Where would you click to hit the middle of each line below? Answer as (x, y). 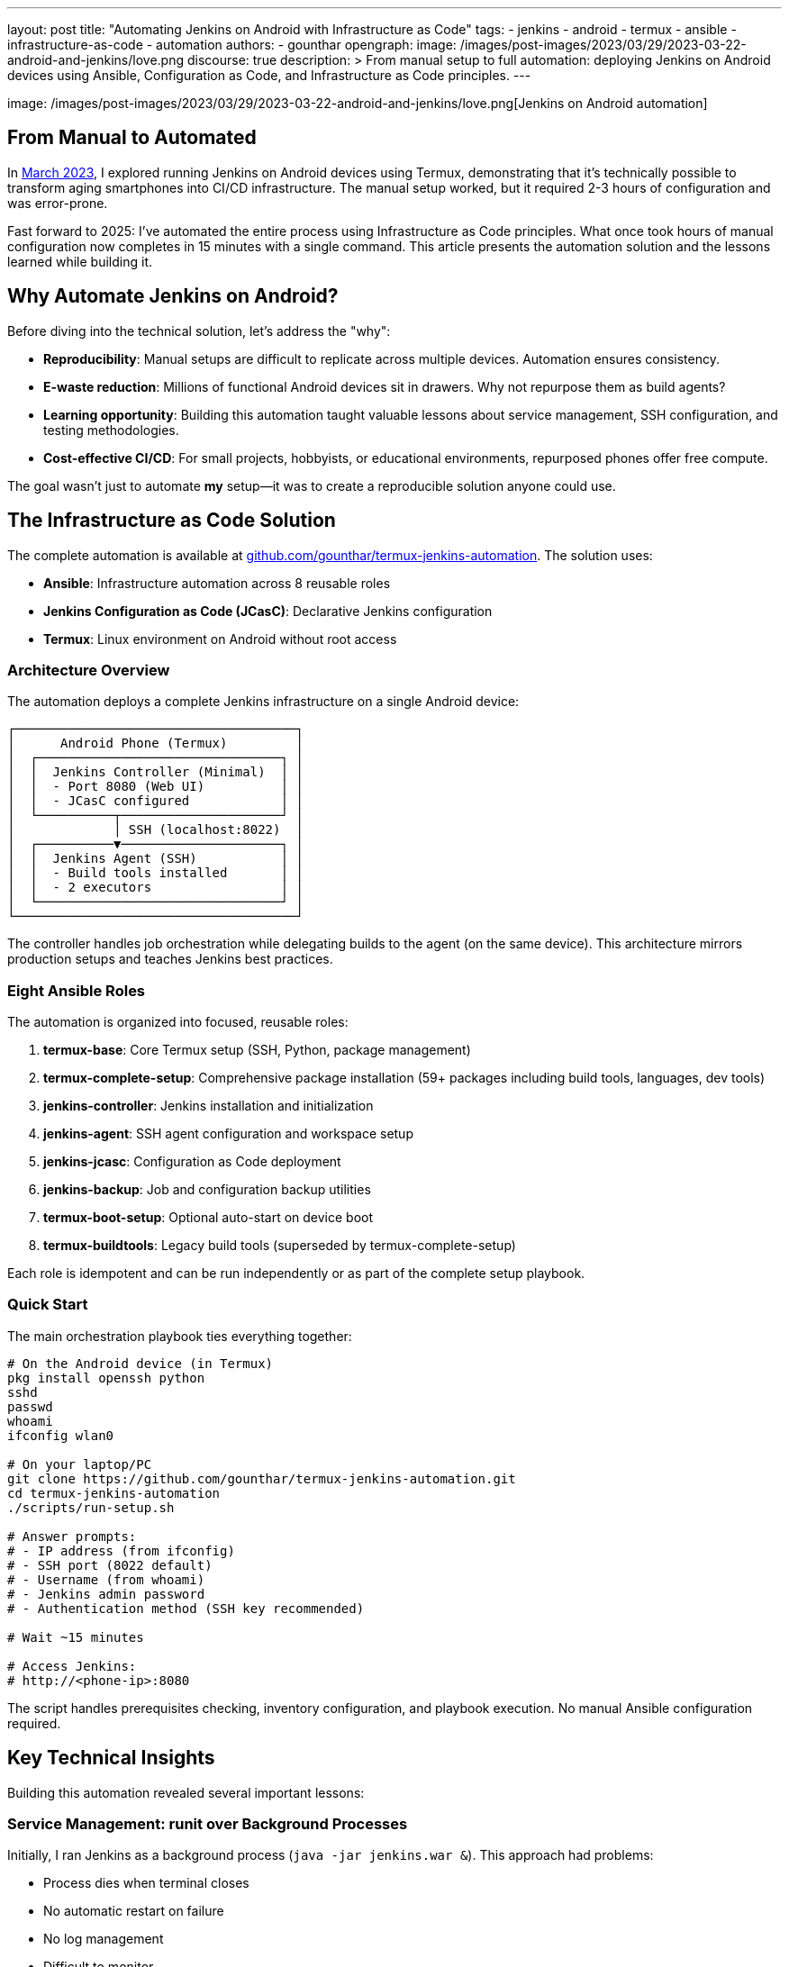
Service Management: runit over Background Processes (208, 1824)
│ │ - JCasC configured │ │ (155, 801)
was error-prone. (58, 203)
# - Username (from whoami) (106, 1579)
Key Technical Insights (111, 1758)
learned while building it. (80, 261)
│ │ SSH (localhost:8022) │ (155, 830)
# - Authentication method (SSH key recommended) (186, 1608)
